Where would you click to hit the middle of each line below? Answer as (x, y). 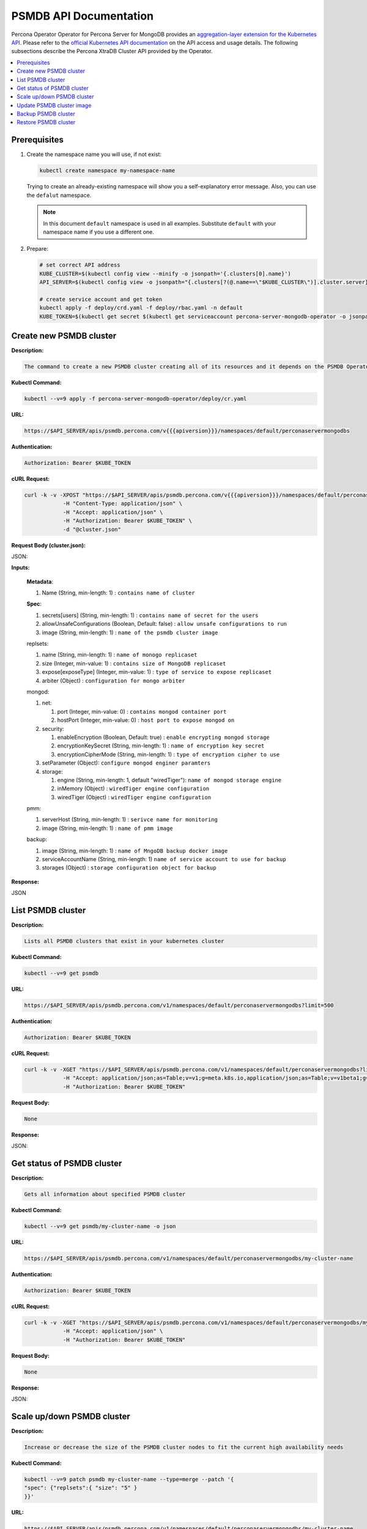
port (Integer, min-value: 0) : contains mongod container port (142, 711)
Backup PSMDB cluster (46, 114)
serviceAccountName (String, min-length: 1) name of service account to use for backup (164, 859)
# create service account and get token (101, 299)
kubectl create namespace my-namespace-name (107, 171)
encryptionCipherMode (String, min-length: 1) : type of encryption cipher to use (169, 754)
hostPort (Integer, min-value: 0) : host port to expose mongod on (146, 720)
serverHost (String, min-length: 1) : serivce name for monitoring (130, 820)
